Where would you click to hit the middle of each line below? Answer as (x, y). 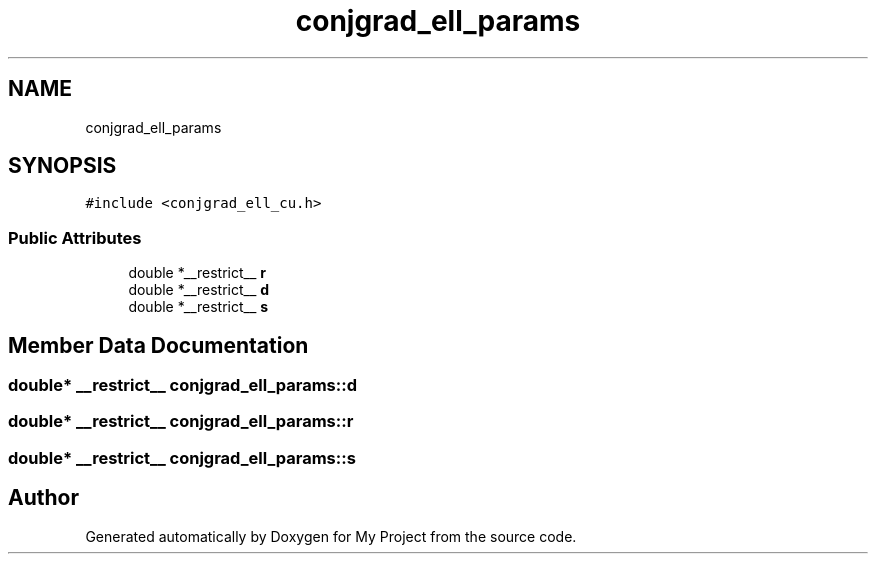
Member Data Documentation (158, 345)
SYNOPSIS (62, 166)
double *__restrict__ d (199, 290)
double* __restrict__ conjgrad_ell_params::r (181, 421)
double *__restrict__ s (198, 307)
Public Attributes (75, 237)
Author (43, 498)
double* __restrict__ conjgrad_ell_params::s (182, 457)
